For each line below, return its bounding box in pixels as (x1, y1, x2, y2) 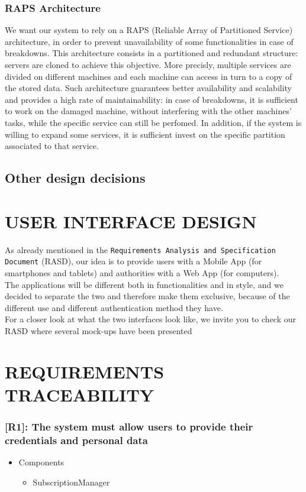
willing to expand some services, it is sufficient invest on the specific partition (5, 128, 285, 140)
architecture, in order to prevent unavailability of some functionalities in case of (5, 35, 294, 47)
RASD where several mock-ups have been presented (5, 324, 192, 336)
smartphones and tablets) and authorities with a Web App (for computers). (5, 266, 279, 279)
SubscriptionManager (33, 475, 110, 488)
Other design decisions (5, 169, 146, 187)
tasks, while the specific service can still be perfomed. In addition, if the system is (5, 116, 302, 128)
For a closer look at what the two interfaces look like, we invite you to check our (5, 313, 297, 325)
